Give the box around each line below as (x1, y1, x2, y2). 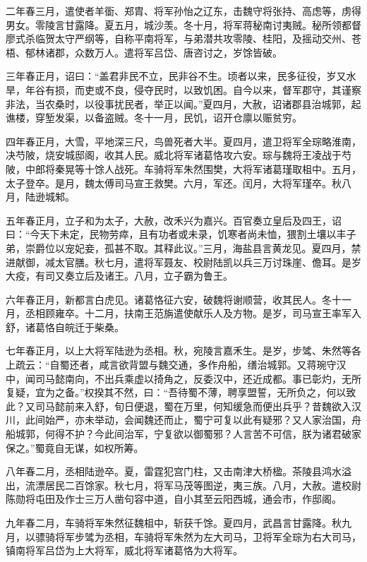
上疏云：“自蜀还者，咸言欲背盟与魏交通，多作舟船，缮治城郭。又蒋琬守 (6, 357, 337, 372)
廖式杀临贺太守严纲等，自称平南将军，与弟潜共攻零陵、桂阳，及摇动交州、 (6, 31, 351, 46)
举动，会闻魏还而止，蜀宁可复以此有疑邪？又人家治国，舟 (94, 412, 361, 427)
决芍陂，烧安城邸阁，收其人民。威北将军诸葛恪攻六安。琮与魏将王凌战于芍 (6, 148, 351, 162)
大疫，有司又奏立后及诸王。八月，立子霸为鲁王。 (6, 268, 233, 283)
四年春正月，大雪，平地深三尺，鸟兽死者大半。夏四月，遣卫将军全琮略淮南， (6, 133, 361, 148)
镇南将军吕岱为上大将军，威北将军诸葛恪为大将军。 (6, 543, 243, 558)
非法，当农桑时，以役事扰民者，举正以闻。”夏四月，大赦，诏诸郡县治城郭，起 (6, 96, 361, 111)
